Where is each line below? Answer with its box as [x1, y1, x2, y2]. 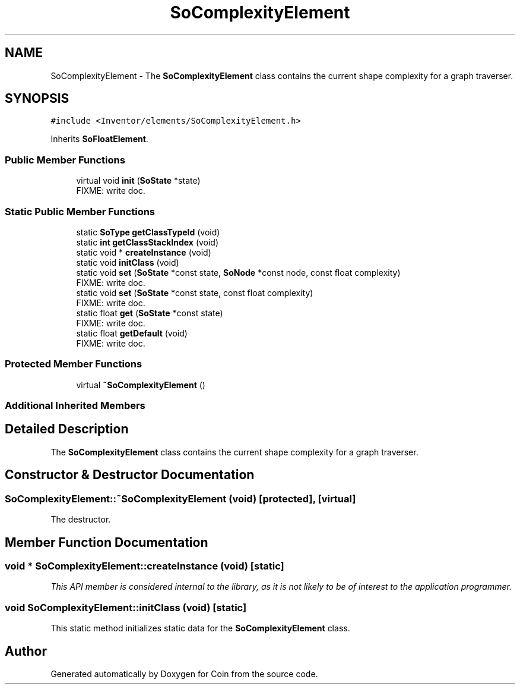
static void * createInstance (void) [76, 247, 211, 257]
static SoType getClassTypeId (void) [76, 226, 220, 237]
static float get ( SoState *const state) [76, 307, 223, 318]
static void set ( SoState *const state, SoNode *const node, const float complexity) [76, 267, 401, 278]
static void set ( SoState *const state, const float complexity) [76, 287, 313, 298]
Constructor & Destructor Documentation [5, 467, 255, 483]
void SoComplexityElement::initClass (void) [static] [5, 601, 247, 614]
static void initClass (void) [76, 257, 179, 268]
